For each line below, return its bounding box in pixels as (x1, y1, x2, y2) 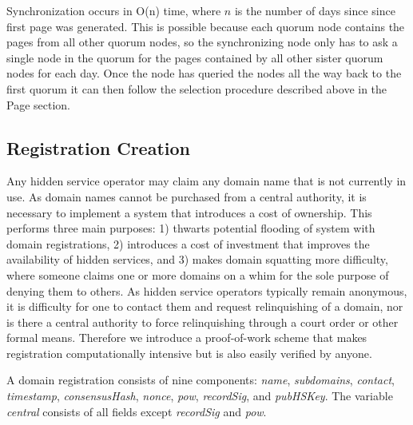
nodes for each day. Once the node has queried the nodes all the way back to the (6, 65, 402, 81)
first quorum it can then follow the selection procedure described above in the (6, 80, 387, 97)
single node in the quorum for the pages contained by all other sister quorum (6, 49, 383, 66)
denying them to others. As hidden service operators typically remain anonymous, (6, 282, 407, 299)
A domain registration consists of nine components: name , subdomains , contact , (6, 371, 395, 388)
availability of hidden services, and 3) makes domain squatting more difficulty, (6, 251, 388, 268)
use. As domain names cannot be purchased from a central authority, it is (6, 188, 367, 205)
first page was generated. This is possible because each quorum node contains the (6, 18, 405, 34)
